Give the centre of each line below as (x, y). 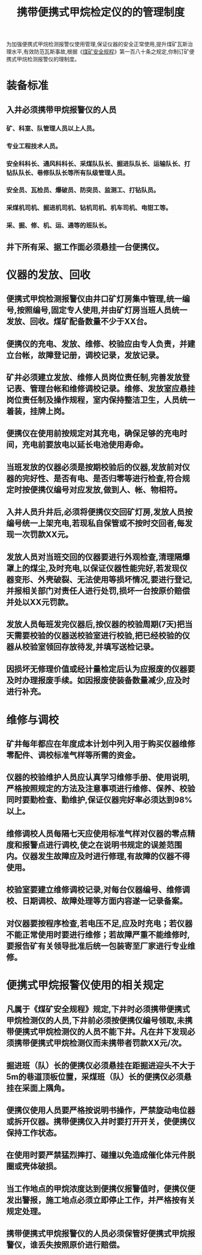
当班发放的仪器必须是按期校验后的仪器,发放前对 (94, 467)
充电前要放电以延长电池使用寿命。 (85, 445)
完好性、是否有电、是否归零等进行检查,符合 (102, 478)
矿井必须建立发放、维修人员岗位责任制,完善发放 (94, 377)
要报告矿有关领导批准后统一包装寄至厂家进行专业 (97, 946)
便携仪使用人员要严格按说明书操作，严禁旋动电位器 (101, 1110)
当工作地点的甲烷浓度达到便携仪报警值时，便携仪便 (101, 1189)
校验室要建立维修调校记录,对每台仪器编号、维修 (94, 890)
